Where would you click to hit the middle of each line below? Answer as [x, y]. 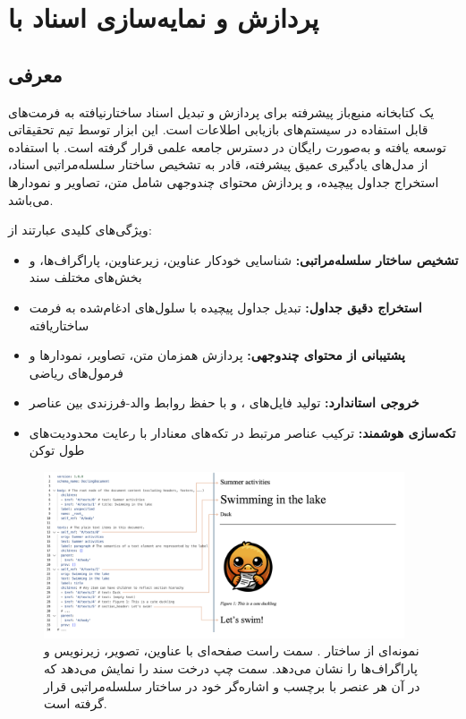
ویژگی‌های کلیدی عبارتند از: [80, 230]
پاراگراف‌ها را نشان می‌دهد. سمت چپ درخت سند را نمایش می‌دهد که [231, 668]
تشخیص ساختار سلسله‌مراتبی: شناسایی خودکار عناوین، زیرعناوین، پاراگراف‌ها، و [244, 259]
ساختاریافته [59, 325]
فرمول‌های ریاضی [76, 372]
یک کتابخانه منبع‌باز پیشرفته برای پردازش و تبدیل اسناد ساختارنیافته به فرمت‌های [221, 111]
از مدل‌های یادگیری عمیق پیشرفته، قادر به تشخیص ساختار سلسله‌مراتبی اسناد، [218, 164]
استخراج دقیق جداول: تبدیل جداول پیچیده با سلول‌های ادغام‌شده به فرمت [225, 307]
